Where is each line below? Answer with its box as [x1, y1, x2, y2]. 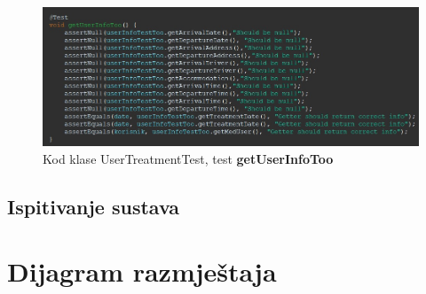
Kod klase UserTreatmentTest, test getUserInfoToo [43, 149, 334, 167]
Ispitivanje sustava [7, 192, 180, 220]
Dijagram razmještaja [7, 253, 277, 290]
